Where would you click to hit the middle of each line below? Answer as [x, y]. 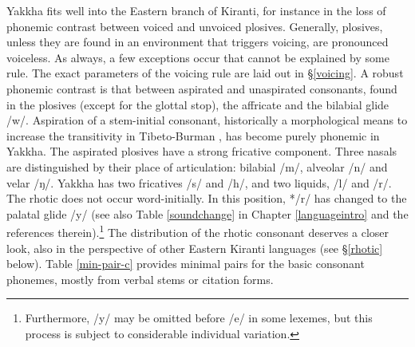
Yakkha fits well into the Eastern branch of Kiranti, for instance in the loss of [196, 10]
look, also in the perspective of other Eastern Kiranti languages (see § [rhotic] [195, 248]
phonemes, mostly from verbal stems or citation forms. [140, 279]
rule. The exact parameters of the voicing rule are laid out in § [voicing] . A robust [205, 73]
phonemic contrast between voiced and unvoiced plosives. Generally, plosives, [195, 26]
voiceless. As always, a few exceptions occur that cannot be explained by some [198, 57]
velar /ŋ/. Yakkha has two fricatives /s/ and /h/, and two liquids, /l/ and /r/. [199, 182]
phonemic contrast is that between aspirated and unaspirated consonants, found [202, 88]
